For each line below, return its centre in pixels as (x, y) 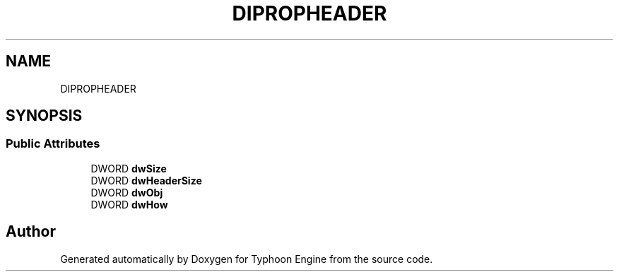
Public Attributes (53, 144)
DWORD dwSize (129, 168)
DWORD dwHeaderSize (146, 180)
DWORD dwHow (129, 204)
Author (31, 232)
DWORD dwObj (127, 192)
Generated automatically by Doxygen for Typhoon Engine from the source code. (247, 259)
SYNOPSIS (44, 116)
